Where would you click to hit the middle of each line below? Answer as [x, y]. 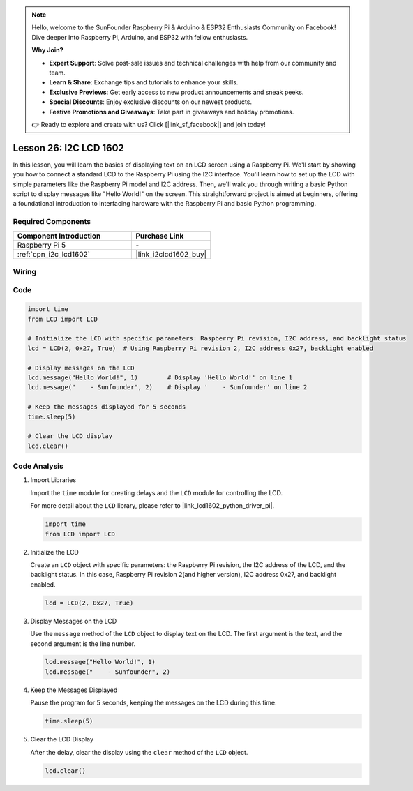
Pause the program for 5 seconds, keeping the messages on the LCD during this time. [153, 703]
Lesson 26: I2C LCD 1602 [69, 148]
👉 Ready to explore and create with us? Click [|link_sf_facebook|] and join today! [149, 124]
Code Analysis [38, 466]
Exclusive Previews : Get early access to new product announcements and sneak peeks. [177, 92]
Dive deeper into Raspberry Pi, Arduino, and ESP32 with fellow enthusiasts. [140, 37]
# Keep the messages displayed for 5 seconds [107, 407]
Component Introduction [59, 236]
